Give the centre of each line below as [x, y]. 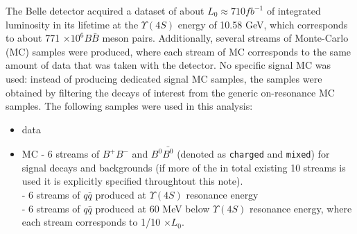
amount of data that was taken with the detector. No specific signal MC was [168, 65]
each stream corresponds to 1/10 [91, 222]
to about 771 [33, 38]
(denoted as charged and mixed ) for [253, 154]
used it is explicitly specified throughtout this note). [132, 181]
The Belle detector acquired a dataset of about [105, 10]
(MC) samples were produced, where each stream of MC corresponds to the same [178, 51]
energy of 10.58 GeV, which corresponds [263, 24]
